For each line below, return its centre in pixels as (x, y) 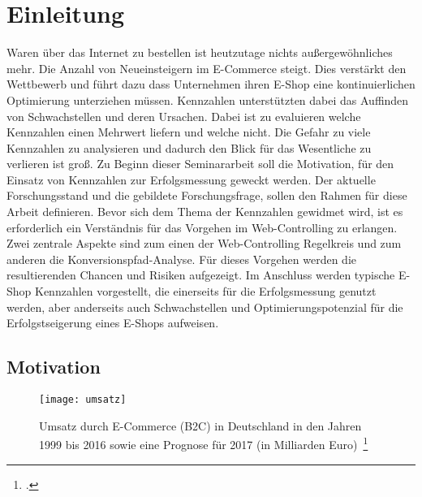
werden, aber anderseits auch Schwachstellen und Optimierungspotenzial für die (205, 307)
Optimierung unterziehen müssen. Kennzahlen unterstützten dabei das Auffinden (208, 99)
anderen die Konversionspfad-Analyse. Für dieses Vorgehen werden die (181, 259)
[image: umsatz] (83, 400)
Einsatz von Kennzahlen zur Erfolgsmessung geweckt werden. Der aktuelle (191, 179)
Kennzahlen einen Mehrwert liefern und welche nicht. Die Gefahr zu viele (189, 132)
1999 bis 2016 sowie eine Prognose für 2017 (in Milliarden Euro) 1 (204, 443)
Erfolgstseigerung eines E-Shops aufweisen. (113, 323)
